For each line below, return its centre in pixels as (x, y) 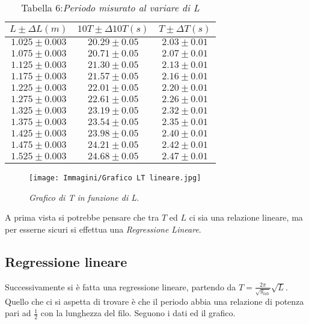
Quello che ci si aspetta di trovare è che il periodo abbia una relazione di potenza (154, 301)
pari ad (18, 313)
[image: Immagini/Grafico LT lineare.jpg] (115, 178)
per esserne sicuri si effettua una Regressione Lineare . (103, 229)
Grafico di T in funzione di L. (84, 197)
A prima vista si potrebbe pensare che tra (82, 217)
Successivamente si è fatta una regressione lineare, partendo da (121, 286)
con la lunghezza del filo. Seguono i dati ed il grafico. (138, 313)
